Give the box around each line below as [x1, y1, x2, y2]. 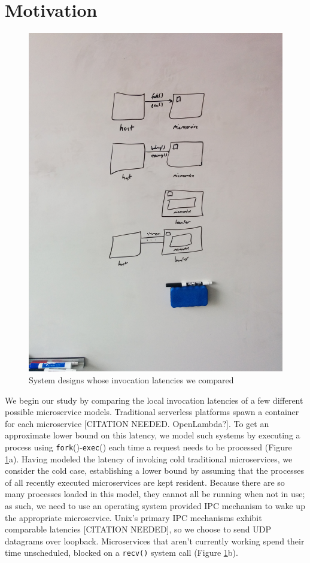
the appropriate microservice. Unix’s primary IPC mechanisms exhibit [5, 511, 262, 523]
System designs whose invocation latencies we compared [29, 374, 234, 386]
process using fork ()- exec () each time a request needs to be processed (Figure [5, 441, 292, 453]
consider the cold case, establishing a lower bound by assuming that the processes [5, 464, 305, 477]
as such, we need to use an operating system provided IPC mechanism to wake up [5, 500, 305, 512]
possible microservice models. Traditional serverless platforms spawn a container [5, 405, 299, 418]
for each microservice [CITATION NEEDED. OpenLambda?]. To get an [5, 417, 269, 429]
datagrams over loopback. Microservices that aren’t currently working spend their [5, 534, 305, 547]
